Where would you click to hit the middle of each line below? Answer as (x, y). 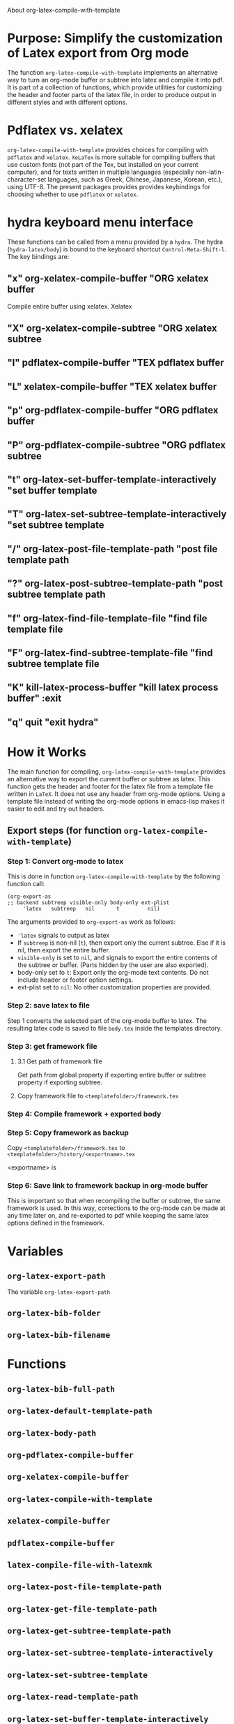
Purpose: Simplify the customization (115, 38)
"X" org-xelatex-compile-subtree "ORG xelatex (112, 329)
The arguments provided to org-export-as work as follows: (92, 922)
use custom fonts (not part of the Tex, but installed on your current (103, 164)
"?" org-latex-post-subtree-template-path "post (115, 583)
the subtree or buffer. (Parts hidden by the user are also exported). (113, 965)
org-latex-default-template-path (80, 1411)
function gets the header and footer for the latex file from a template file (110, 786)
